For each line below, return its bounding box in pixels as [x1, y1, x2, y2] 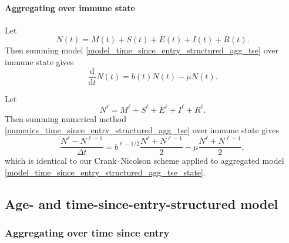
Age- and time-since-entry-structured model [5, 195, 278, 213]
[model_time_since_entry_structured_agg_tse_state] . [5, 166, 206, 178]
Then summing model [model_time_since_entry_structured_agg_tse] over [5, 44, 278, 56]
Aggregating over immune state [5, 1, 135, 14]
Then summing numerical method [5, 112, 127, 124]
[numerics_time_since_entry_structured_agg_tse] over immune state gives [5, 124, 279, 136]
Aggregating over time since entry [5, 225, 170, 240]
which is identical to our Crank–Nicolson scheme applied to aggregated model [5, 154, 284, 167]
